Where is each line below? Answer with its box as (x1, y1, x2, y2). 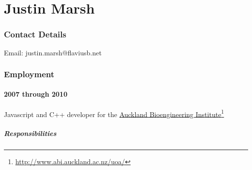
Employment (4, 68, 55, 80)
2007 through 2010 (4, 88, 67, 99)
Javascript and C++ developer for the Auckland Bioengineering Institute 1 (4, 107, 224, 119)
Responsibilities (4, 128, 57, 138)
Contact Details (4, 28, 66, 40)
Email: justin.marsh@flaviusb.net (4, 47, 102, 57)
